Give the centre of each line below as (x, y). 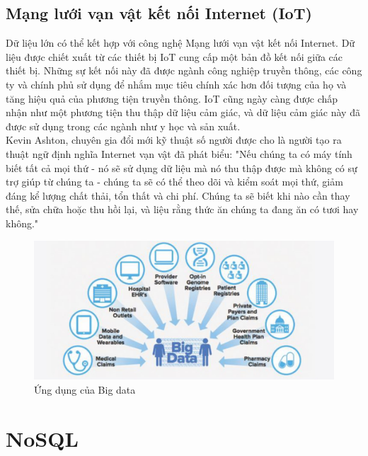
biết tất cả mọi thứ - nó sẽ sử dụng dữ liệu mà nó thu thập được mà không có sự (182, 167)
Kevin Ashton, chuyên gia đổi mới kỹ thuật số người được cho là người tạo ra (174, 140)
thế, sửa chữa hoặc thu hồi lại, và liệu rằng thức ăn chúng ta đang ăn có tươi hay (182, 209)
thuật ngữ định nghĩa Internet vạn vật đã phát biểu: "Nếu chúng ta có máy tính (179, 153)
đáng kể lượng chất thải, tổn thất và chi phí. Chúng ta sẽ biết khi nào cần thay (178, 195)
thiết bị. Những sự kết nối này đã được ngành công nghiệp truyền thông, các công (184, 70)
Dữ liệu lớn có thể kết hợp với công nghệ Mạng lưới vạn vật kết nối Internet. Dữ (180, 43)
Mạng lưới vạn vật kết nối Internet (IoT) (159, 13)
